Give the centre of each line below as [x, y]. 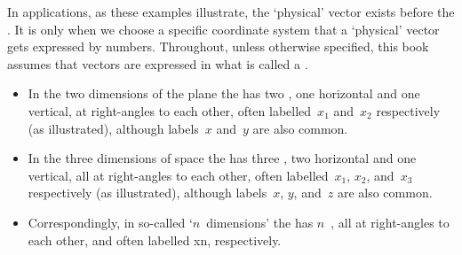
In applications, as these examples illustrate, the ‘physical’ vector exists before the [231, 12]
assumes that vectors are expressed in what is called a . [158, 63]
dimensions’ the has [260, 222]
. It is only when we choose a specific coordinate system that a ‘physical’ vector [223, 29]
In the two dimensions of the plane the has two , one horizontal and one [224, 93]
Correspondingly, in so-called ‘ [110, 222]
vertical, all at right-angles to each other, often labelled [178, 175]
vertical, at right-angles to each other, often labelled [170, 110]
